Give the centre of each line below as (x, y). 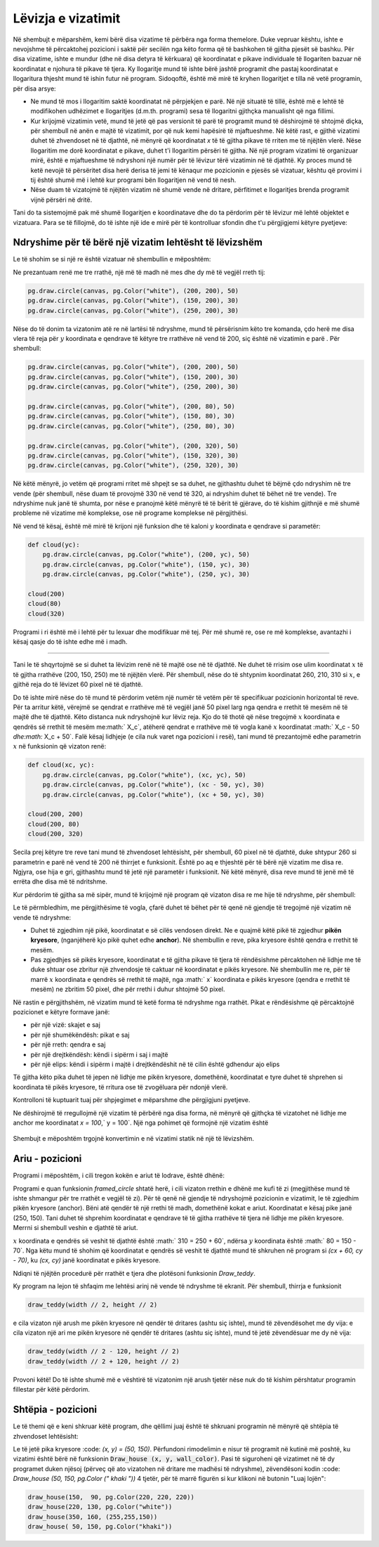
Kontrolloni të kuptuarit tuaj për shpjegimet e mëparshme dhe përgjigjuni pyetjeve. (132, 1100)
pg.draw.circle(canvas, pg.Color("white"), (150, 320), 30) (133, 455)
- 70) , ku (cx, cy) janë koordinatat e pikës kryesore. (87, 1260)
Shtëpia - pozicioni (55, 1410)
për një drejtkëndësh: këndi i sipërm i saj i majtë (99, 1054)
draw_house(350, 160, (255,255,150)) (93, 1517)
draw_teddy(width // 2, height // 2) (93, 1305)
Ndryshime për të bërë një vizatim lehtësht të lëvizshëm (138, 242)
